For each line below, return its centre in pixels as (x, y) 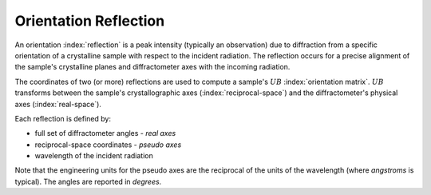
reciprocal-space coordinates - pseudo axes (108, 145)
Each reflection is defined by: (63, 118)
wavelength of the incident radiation (94, 156)
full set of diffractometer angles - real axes (105, 133)
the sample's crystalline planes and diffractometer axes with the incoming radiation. (152, 67)
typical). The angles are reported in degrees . (88, 181)
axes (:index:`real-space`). (58, 104)
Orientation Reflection (90, 21)
